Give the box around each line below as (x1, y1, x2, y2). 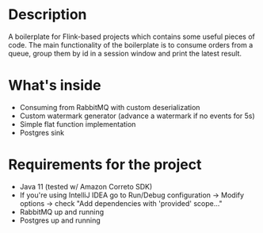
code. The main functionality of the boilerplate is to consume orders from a (8, 40, 253, 49)
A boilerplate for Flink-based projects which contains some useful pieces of (8, 32, 255, 41)
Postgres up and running (19, 216, 101, 225)
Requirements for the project (8, 156, 202, 174)
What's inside (8, 77, 101, 94)
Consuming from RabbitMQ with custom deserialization (19, 102, 200, 112)
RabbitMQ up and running (19, 207, 105, 216)
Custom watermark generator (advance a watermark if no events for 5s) (19, 111, 255, 120)
